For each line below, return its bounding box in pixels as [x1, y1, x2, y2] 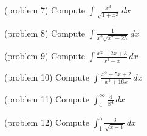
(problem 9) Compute [4, 49, 86, 62]
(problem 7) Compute [4, 4, 86, 16]
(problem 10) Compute [4, 70, 90, 83]
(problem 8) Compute [4, 26, 86, 39]
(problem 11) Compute [4, 92, 90, 105]
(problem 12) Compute [4, 115, 90, 128]
